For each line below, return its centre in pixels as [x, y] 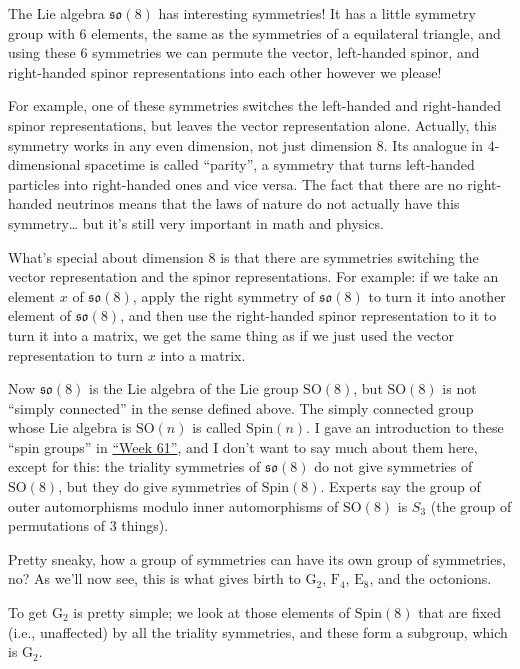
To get [28, 612]
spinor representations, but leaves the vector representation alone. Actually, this [252, 124]
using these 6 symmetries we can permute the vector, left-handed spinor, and [244, 52]
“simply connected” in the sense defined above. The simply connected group [241, 407]
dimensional [44, 164]
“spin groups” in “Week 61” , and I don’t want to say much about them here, [243, 446]
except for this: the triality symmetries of [134, 466]
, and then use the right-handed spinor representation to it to [308, 315]
